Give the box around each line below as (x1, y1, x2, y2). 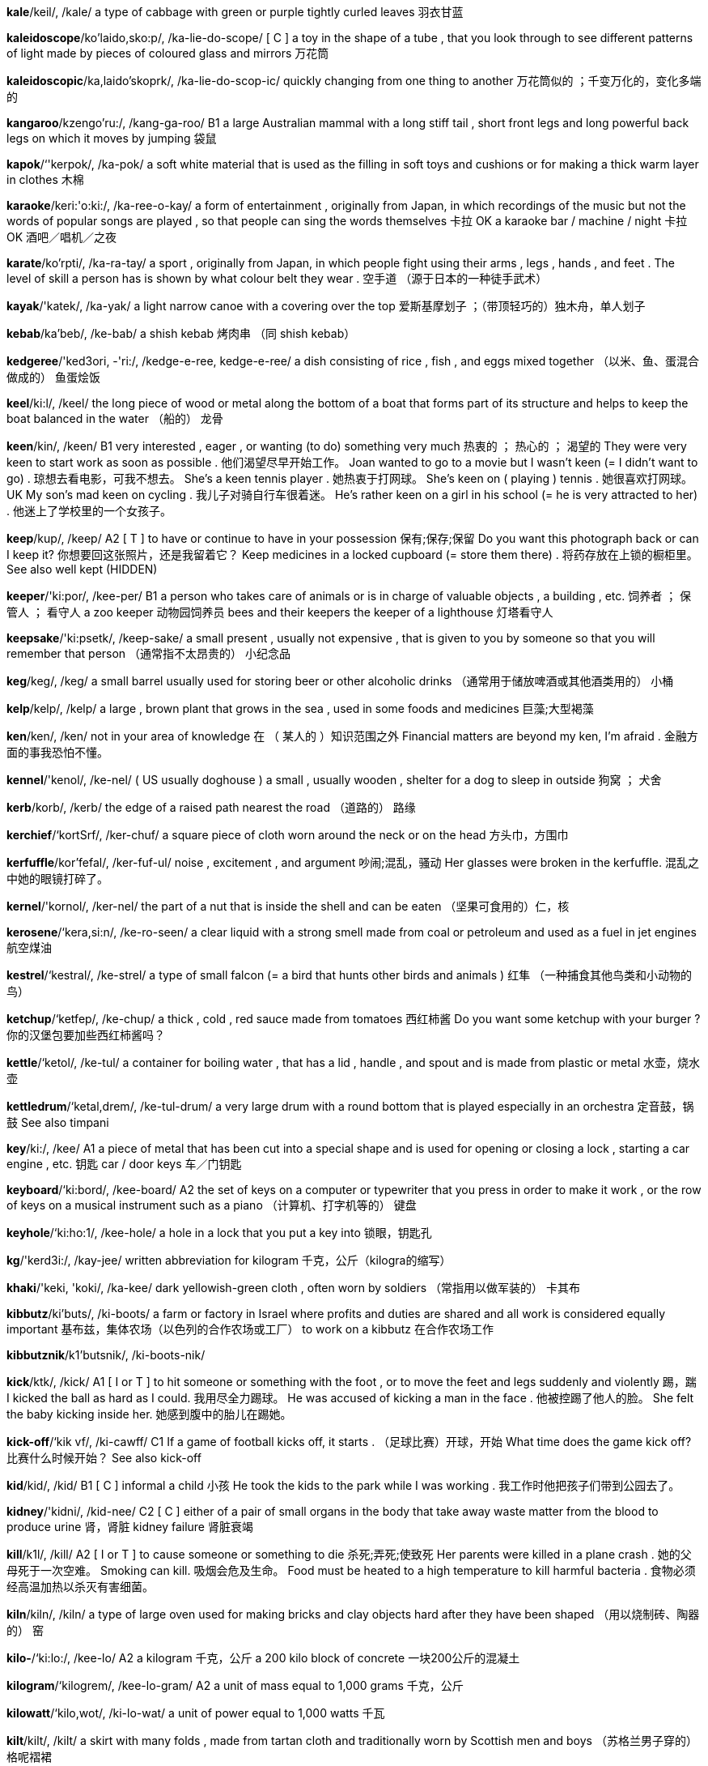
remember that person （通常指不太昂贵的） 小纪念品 (6, 646, 291, 660)
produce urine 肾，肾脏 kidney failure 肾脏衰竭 (6, 1520, 253, 1534)
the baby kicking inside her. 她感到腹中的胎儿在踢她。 (6, 1407, 292, 1421)
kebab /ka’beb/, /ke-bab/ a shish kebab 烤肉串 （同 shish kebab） (6, 326, 356, 340)
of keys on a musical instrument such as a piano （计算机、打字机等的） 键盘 (6, 1198, 417, 1212)
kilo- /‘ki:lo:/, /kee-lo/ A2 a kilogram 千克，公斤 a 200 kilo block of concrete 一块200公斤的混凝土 (6, 1651, 520, 1665)
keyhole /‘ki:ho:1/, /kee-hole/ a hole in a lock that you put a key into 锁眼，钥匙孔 (6, 1226, 432, 1239)
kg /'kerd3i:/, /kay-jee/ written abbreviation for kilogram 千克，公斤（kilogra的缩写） (6, 1253, 452, 1267)
